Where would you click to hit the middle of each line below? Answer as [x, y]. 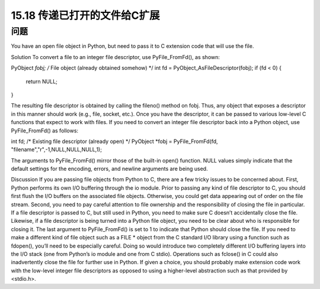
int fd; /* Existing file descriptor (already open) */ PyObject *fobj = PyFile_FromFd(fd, [115, 141]
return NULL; [41, 81]
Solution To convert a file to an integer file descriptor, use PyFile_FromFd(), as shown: [116, 57]
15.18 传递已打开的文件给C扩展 [85, 15]
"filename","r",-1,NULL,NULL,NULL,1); [56, 150]
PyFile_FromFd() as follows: [45, 131]
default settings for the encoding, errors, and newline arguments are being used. [109, 169]
